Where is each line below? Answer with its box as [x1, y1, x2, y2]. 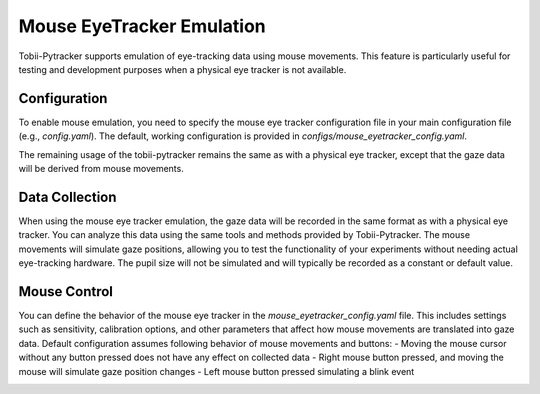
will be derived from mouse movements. [18, 163, 184, 175]
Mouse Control [18, 283, 114, 300]
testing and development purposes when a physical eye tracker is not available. [18, 63, 347, 75]
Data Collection [18, 188, 117, 205]
